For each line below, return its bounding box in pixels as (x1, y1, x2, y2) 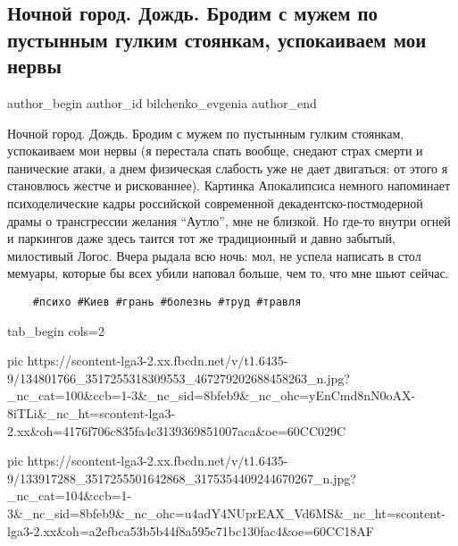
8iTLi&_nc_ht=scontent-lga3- (7, 403, 176, 422)
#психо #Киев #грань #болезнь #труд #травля (32, 295, 302, 308)
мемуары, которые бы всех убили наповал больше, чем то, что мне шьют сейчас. (7, 264, 449, 282)
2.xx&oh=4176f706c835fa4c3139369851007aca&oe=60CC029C (7, 421, 346, 440)
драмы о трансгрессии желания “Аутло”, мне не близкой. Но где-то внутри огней (7, 211, 451, 230)
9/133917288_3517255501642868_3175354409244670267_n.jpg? (7, 468, 356, 487)
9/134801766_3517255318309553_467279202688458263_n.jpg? (7, 368, 350, 387)
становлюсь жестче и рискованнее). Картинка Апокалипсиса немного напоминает (7, 176, 451, 195)
